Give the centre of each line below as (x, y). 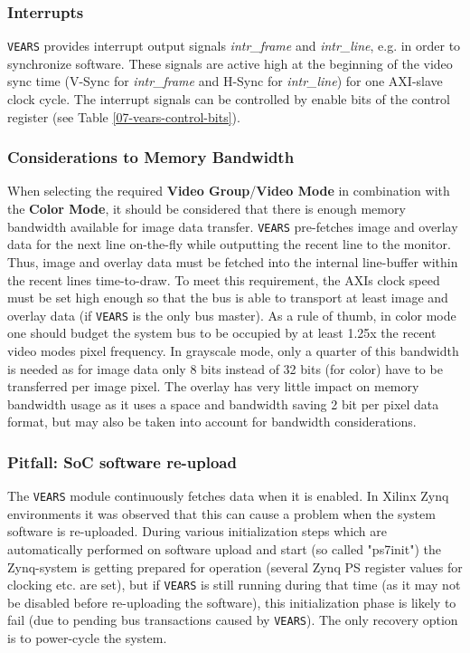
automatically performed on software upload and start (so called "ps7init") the (224, 548)
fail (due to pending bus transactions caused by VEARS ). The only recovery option (233, 620)
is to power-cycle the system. (87, 638)
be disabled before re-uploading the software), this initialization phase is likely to (232, 602)
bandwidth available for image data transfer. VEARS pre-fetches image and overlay (233, 226)
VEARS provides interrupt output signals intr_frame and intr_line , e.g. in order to (234, 46)
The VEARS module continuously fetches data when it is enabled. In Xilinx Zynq (228, 496)
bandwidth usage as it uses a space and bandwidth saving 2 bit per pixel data (223, 403)
